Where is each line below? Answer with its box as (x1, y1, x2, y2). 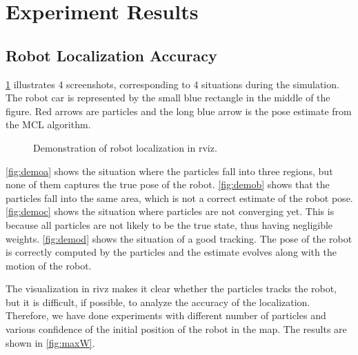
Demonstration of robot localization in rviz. (33, 140, 217, 154)
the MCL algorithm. (6, 117, 91, 132)
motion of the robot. (6, 258, 92, 272)
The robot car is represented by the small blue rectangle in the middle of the (6, 90, 330, 105)
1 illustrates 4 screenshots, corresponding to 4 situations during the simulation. (6, 77, 339, 91)
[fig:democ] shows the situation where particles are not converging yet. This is (6, 204, 335, 219)
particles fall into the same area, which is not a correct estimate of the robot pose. (6, 190, 353, 205)
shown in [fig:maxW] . (6, 335, 95, 349)
